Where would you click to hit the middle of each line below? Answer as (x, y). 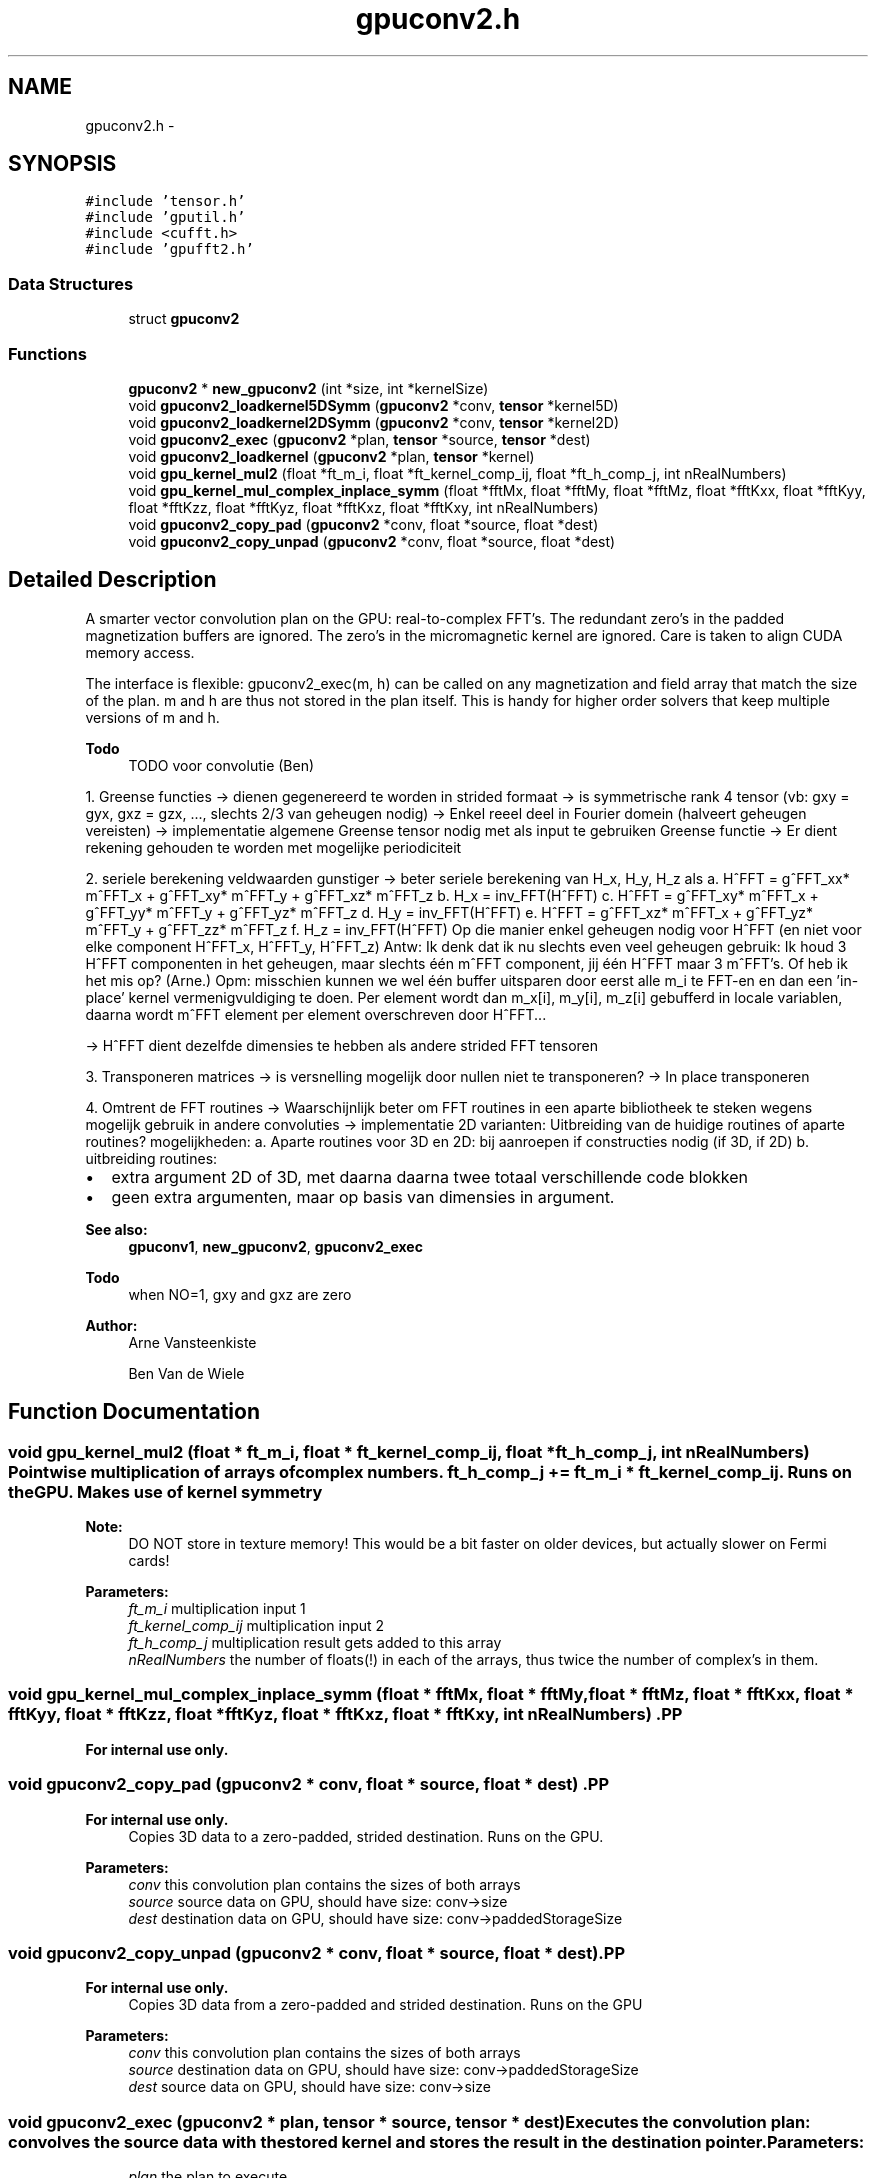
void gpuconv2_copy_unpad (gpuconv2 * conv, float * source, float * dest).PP (316, 1952)
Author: (111, 1325)
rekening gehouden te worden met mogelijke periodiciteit (273, 847)
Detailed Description (112, 580)
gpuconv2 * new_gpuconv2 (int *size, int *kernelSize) (308, 388)
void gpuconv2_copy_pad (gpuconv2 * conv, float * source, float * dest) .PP (309, 1784)
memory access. (140, 652)
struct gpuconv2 (184, 319)
